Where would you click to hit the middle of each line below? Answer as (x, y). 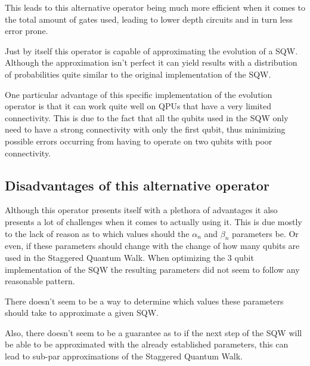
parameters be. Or (265, 233)
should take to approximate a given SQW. (82, 313)
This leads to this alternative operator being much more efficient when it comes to (155, 7)
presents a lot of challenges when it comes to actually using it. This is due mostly (154, 221)
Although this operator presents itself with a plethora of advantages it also (141, 210)
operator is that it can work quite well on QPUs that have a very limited (138, 106)
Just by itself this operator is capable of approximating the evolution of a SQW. (151, 50)
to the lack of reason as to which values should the (97, 233)
